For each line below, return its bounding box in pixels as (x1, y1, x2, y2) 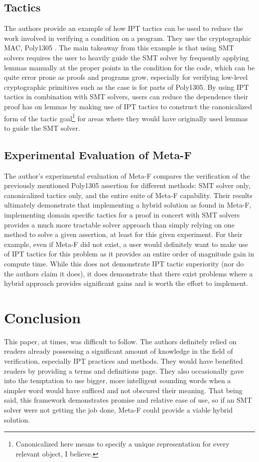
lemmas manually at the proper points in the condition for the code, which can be (4, 62, 255, 72)
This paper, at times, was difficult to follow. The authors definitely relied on (4, 336, 237, 346)
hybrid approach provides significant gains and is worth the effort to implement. (4, 278, 249, 288)
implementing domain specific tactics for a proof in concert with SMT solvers (4, 209, 240, 220)
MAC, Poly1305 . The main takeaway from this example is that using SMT (4, 42, 234, 53)
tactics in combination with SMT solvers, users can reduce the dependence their (4, 91, 249, 102)
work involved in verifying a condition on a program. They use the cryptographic (4, 32, 252, 43)
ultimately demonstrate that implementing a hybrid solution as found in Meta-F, (4, 200, 252, 210)
